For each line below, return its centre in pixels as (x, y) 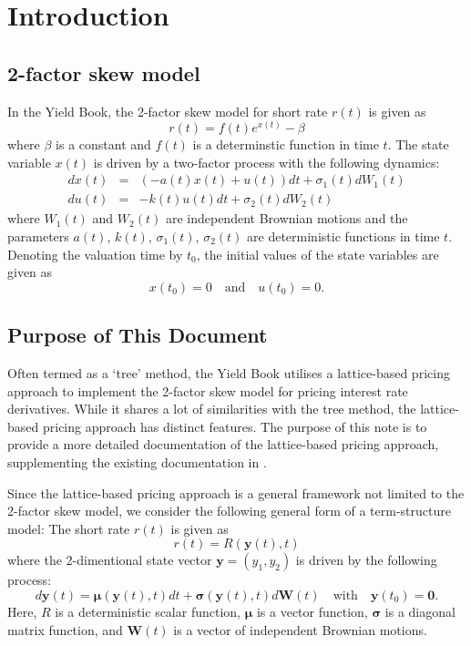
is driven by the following (366, 560)
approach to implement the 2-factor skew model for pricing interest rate (208, 390)
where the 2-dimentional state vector (110, 560)
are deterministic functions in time (343, 236)
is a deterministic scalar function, (148, 611)
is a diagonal (420, 611)
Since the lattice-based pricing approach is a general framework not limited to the (236, 492)
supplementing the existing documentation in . (137, 461)
